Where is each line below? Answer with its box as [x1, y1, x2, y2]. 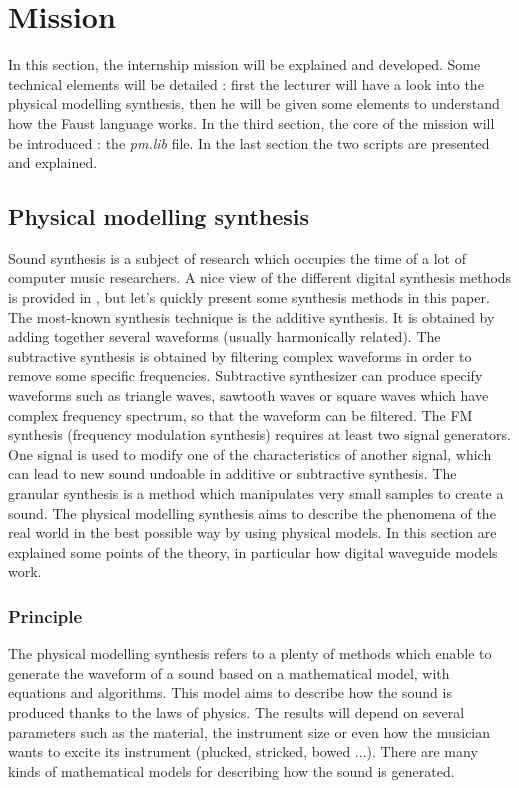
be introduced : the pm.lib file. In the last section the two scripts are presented [8, 132, 490, 153]
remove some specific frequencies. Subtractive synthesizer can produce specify [8, 365, 483, 386]
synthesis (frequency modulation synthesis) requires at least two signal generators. [8, 424, 512, 445]
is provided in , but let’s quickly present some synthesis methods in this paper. [8, 287, 490, 308]
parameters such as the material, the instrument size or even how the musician [8, 721, 491, 742]
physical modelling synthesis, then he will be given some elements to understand [8, 93, 500, 114]
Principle [8, 603, 83, 628]
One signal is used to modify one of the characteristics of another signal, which [8, 443, 492, 464]
